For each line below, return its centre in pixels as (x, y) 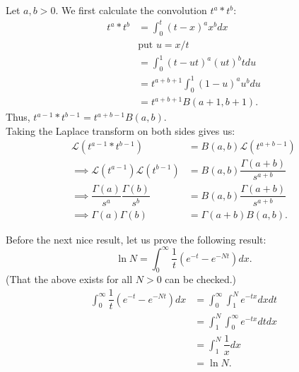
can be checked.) (201, 279)
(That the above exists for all (69, 279)
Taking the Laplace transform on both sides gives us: (121, 130)
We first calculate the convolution (134, 10)
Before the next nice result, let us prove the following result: (136, 239)
